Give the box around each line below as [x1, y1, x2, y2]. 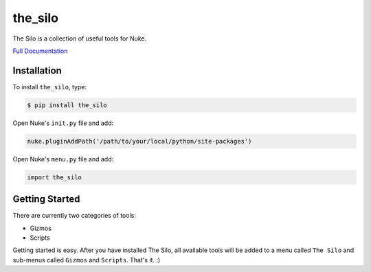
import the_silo [27, 173, 82, 181]
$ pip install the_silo [27, 101, 108, 109]
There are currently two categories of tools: [12, 212, 137, 220]
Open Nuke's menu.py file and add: [12, 155, 114, 163]
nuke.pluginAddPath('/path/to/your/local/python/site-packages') [27, 137, 252, 145]
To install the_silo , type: [12, 82, 87, 91]
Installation [12, 65, 62, 76]
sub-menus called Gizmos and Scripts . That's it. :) [12, 256, 161, 264]
